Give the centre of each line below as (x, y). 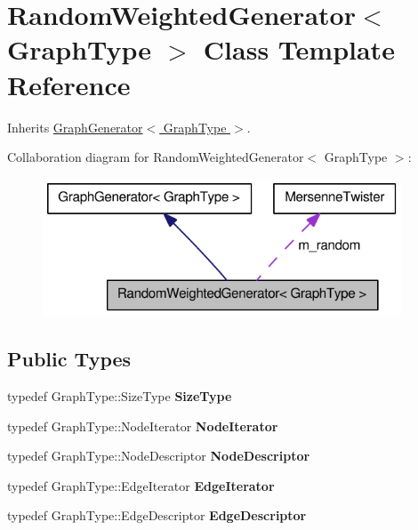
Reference (69, 84)
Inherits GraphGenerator (75, 127)
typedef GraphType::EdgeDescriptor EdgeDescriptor (157, 515)
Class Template (299, 49)
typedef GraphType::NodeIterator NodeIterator (143, 426)
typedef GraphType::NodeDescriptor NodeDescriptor (159, 456)
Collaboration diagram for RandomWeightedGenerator (156, 157)
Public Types (69, 359)
